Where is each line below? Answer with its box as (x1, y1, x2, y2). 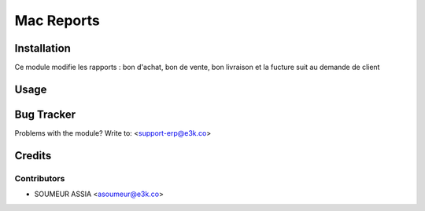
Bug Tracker (14, 107, 76, 121)
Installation (14, 42, 71, 55)
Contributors (14, 173, 65, 184)
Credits (14, 149, 52, 162)
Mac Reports (14, 12, 100, 29)
